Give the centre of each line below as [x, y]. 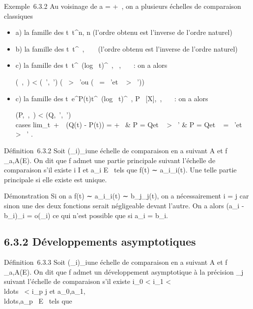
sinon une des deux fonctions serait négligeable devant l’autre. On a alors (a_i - [124, 205]
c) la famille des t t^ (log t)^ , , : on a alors [91, 65]
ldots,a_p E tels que [38, 300]
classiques [18, 15]
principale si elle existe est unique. [56, 179]
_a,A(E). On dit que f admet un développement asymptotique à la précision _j [124, 271]
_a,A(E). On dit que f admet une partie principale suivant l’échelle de [110, 160]
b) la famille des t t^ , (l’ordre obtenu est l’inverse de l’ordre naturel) [126, 48]
